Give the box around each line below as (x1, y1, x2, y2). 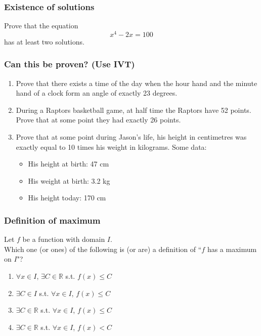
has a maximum (207, 243, 257, 254)
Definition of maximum (4, 214, 101, 226)
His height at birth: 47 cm (28, 158, 109, 169)
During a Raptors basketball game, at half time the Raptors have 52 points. (16, 104, 251, 115)
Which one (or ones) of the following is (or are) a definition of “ (4, 243, 202, 254)
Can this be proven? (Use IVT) (4, 58, 135, 70)
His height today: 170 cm (28, 192, 106, 203)
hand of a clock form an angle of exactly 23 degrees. (16, 88, 178, 98)
